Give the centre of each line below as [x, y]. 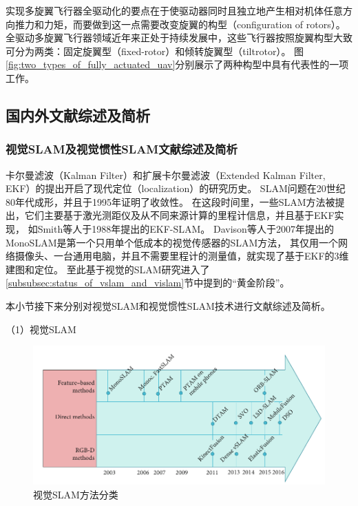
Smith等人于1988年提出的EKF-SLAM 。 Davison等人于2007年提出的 [186, 228]
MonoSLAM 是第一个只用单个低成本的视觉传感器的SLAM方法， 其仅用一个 [172, 242]
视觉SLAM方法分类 [76, 494]
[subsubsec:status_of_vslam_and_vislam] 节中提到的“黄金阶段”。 [148, 283]
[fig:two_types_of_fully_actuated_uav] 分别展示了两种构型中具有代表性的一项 [177, 64]
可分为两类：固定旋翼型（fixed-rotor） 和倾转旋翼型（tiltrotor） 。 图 [155, 51]
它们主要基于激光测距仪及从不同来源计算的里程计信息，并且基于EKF [179, 215]
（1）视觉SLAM [41, 329]
